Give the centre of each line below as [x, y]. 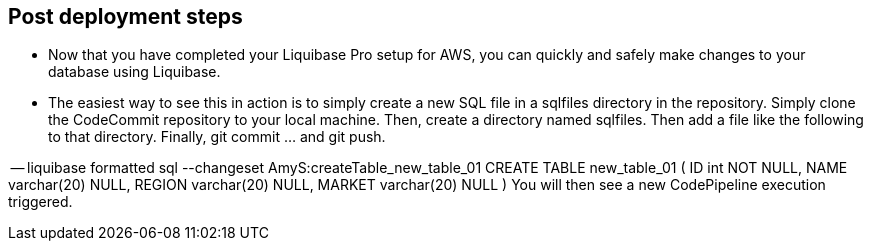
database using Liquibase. [134, 72]
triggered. [40, 202]
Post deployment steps [125, 16]
